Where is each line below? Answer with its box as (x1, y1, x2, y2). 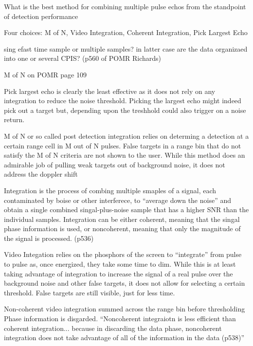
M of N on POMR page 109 (4, 69, 87, 79)
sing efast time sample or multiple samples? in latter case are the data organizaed (4, 43, 248, 54)
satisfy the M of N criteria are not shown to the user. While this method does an (4, 150, 245, 160)
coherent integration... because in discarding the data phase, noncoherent (4, 323, 222, 333)
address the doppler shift (4, 169, 78, 179)
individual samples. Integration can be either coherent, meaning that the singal (4, 214, 240, 224)
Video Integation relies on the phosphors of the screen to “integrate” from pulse (4, 249, 242, 259)
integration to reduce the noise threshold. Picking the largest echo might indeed (4, 95, 241, 106)
